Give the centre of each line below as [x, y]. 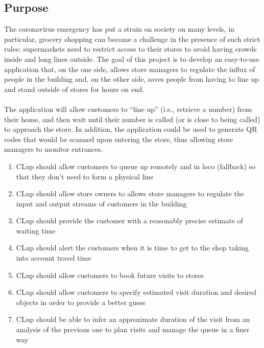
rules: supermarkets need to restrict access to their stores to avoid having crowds [130, 49]
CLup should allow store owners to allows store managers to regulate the [130, 193]
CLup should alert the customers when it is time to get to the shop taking [133, 248]
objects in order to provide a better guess [81, 302]
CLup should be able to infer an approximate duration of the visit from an [133, 319]
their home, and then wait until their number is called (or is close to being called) [132, 119]
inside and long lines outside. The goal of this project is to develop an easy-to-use [132, 59]
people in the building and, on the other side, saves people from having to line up [131, 79]
